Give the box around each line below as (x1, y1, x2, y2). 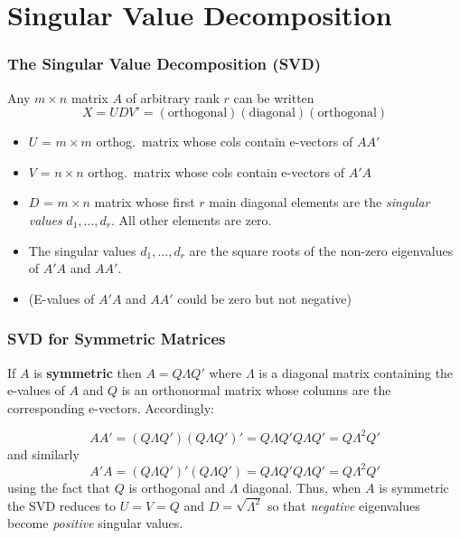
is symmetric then (33, 363, 142, 382)
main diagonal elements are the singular (209, 193, 430, 212)
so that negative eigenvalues (267, 496, 420, 514)
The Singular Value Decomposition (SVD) (7, 52, 322, 75)
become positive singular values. (7, 514, 183, 533)
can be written (233, 88, 314, 107)
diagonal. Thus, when (242, 477, 361, 496)
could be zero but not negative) (177, 288, 352, 307)
